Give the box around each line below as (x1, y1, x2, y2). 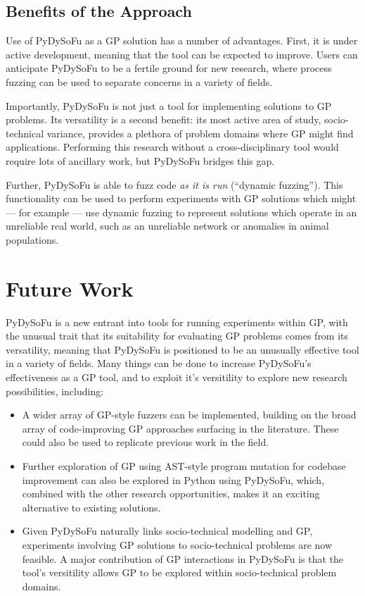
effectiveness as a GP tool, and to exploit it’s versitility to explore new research (6, 370, 347, 385)
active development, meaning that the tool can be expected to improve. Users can (6, 46, 358, 61)
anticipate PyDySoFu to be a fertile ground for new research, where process (6, 61, 332, 75)
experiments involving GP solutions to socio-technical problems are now (22, 537, 333, 552)
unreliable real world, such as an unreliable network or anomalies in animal (6, 218, 329, 233)
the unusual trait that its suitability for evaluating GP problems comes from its (6, 328, 349, 343)
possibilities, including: (6, 383, 104, 398)
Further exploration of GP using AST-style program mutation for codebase (22, 458, 346, 473)
